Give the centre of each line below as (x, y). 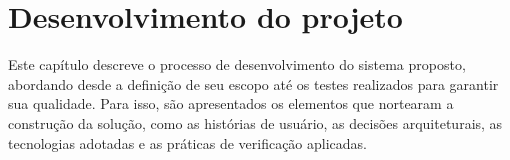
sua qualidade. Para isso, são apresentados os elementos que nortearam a (231, 103)
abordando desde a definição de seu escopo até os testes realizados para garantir (253, 83)
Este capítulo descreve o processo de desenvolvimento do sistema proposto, (237, 64)
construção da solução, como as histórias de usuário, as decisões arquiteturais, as (255, 122)
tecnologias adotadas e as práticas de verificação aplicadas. (187, 142)
